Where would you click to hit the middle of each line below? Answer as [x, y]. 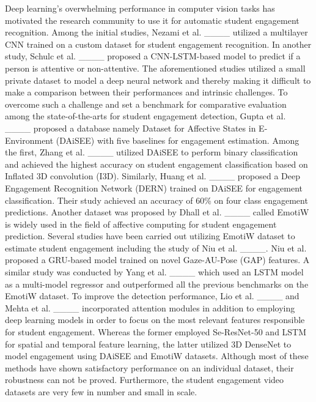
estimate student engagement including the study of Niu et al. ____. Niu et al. [156, 248]
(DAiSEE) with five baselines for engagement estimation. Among [178, 140]
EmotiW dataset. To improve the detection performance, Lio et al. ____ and [152, 296]
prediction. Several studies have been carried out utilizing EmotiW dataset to [150, 236]
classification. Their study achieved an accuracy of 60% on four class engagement [156, 200]
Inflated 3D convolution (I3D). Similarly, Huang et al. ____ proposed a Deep [152, 176]
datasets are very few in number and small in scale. [101, 392]
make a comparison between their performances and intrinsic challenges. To [146, 92]
